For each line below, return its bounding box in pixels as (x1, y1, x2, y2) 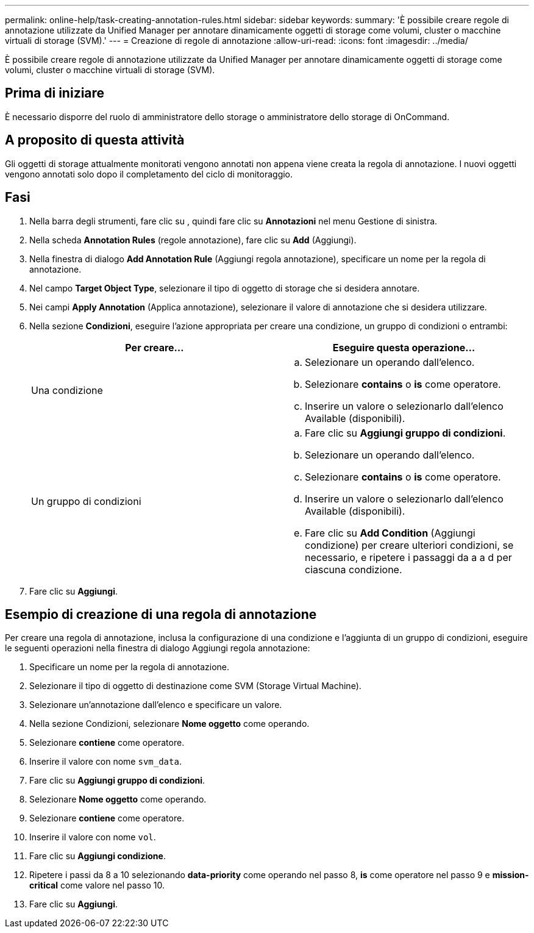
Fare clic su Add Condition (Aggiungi (305, 526, 475, 539)
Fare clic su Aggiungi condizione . (29, 851, 166, 862)
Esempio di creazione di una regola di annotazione (5, 606, 317, 622)
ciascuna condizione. (305, 563, 402, 576)
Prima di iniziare (5, 85, 105, 101)
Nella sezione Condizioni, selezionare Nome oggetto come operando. (29, 718, 310, 729)
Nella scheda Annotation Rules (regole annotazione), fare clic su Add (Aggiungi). (29, 234, 357, 245)
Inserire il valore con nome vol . (29, 832, 156, 843)
